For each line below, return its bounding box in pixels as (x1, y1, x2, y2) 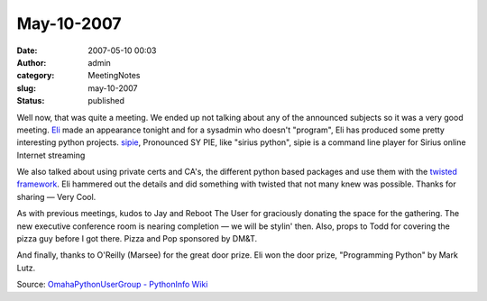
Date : (16, 45, 38, 56)
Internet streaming (16, 150, 86, 160)
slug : (16, 82, 36, 94)
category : (16, 70, 55, 81)
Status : (16, 96, 45, 106)
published (87, 96, 125, 106)
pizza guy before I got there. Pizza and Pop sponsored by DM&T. (16, 233, 258, 244)
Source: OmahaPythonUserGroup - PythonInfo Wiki (16, 279, 208, 290)
